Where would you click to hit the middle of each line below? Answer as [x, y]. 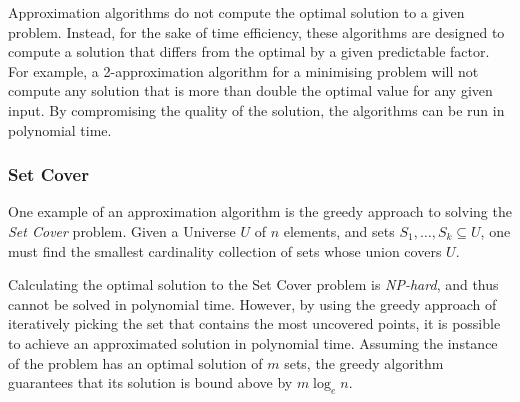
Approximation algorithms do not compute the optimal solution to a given [236, 12]
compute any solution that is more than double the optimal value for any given [250, 90]
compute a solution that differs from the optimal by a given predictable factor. [249, 51]
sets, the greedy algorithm [364, 362]
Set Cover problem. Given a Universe [122, 230]
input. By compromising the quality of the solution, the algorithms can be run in [256, 109]
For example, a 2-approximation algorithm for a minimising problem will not [243, 70]
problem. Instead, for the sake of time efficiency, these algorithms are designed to [256, 31]
